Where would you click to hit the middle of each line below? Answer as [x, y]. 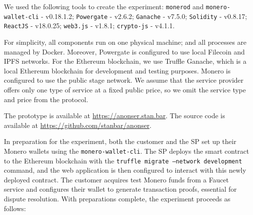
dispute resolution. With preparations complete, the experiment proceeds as [117, 198]
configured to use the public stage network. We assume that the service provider [124, 80]
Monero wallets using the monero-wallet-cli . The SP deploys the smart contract [127, 151]
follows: [15, 208]
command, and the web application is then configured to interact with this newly [125, 170]
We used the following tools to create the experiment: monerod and [104, 6]
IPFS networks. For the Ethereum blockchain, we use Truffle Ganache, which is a [125, 61]
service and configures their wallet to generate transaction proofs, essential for [120, 189]
